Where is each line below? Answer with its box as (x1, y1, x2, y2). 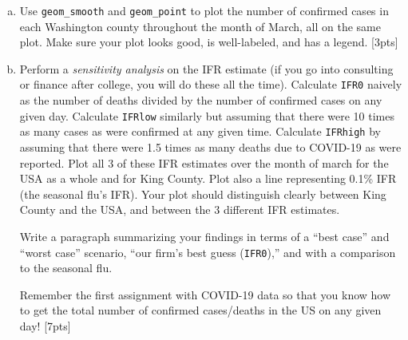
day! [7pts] (19, 318, 71, 334)
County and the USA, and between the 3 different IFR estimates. (19, 201, 340, 218)
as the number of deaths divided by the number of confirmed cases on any (19, 92, 382, 109)
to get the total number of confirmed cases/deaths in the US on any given (19, 302, 382, 318)
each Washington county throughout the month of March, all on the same (19, 18, 381, 34)
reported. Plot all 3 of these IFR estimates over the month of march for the (19, 154, 389, 171)
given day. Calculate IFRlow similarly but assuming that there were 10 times (19, 107, 394, 124)
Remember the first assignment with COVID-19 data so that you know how (19, 286, 391, 302)
